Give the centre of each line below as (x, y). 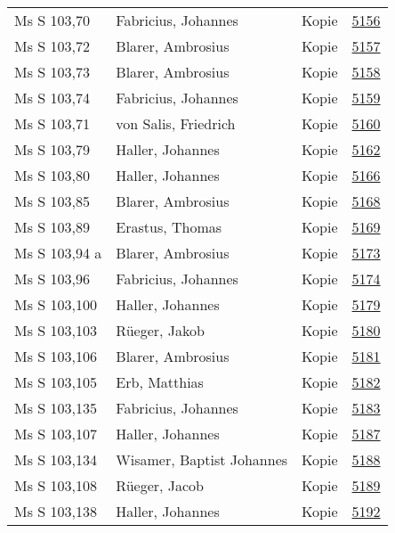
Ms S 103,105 (56, 382)
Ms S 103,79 (52, 149)
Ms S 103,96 (52, 279)
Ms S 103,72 (52, 46)
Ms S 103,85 (52, 201)
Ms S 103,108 (56, 485)
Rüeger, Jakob (160, 330)
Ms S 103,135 (56, 408)
